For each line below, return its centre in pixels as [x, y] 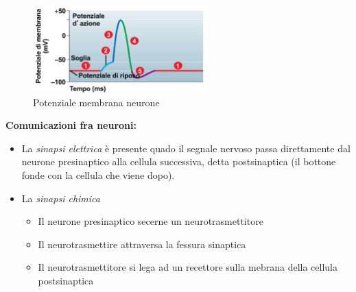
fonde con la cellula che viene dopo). [98, 174]
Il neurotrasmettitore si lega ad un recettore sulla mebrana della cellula [188, 267]
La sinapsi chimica [61, 198]
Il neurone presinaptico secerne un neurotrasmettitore [151, 221]
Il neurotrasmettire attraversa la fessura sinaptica [142, 244]
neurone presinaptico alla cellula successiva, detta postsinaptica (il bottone [179, 161]
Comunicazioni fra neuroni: [71, 125]
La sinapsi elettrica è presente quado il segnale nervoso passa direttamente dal [186, 148]
